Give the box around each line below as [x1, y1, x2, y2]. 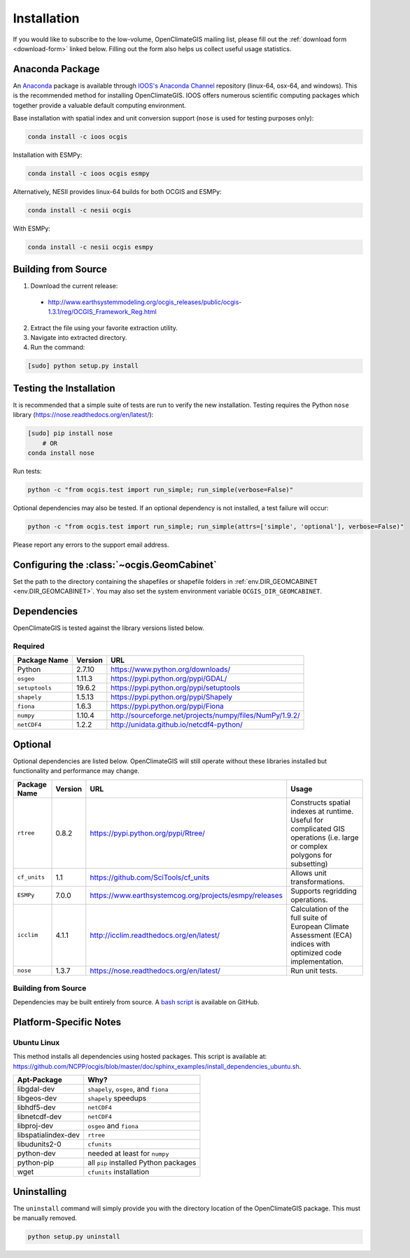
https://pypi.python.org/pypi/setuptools [111, 683, 241, 693]
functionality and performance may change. [13, 767, 140, 775]
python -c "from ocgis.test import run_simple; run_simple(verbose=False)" [27, 486, 294, 493]
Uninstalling [13, 1185, 67, 1198]
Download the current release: [30, 282, 118, 290]
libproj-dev [17, 1121, 54, 1131]
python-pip [17, 1158, 55, 1168]
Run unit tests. [290, 966, 338, 976]
